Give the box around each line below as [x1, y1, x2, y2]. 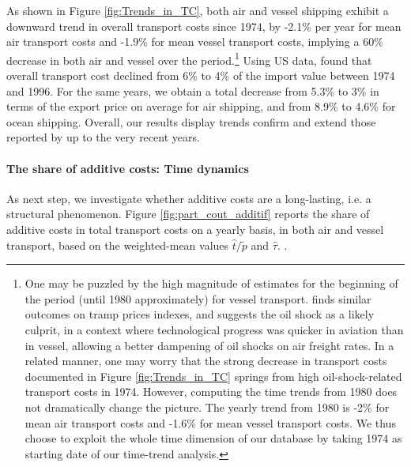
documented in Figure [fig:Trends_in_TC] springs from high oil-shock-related [25, 367, 402, 384]
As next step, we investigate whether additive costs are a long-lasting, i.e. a [6, 190, 371, 206]
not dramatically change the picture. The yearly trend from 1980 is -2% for [25, 398, 390, 415]
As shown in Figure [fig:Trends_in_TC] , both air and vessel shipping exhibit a [6, 2, 389, 18]
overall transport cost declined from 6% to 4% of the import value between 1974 [6, 67, 395, 84]
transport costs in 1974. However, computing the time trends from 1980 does [25, 383, 398, 400]
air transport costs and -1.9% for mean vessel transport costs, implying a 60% [6, 33, 383, 50]
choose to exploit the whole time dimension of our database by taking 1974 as [25, 430, 402, 446]
